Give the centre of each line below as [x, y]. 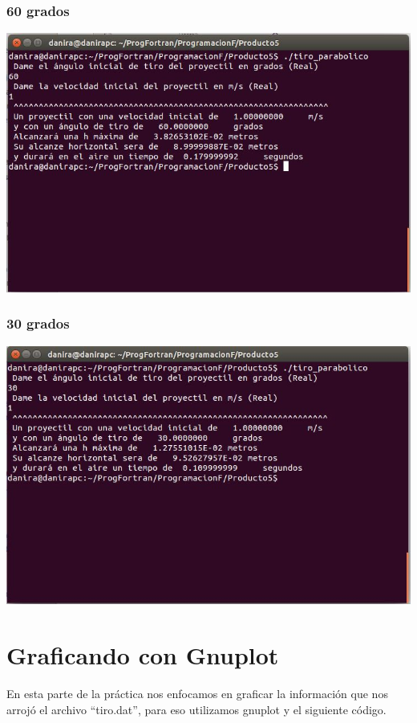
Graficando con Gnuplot [143, 655]
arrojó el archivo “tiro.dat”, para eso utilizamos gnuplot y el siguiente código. [196, 709]
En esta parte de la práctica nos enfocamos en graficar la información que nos [197, 694]
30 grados [38, 323]
